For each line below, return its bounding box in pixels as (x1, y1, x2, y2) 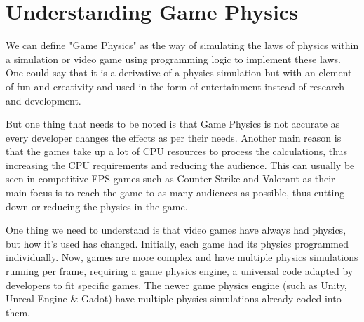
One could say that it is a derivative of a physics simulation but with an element (6, 65, 352, 80)
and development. (6, 93, 81, 107)
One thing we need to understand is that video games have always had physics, (6, 222, 346, 237)
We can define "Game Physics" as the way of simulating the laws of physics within (6, 38, 359, 53)
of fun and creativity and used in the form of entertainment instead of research (6, 79, 345, 93)
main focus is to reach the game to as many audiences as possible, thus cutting (6, 185, 345, 200)
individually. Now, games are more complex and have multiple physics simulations (6, 250, 358, 264)
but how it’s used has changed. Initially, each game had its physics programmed (6, 236, 349, 250)
